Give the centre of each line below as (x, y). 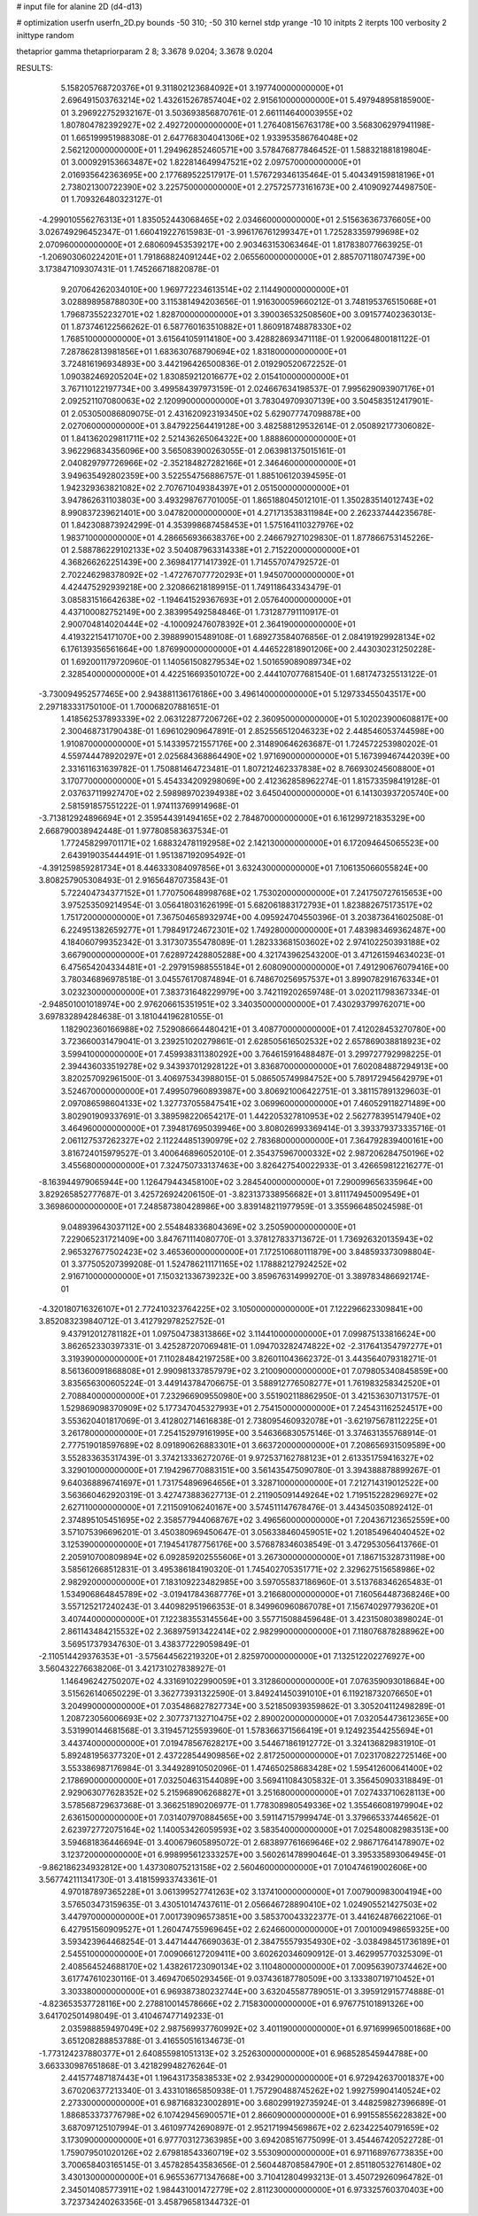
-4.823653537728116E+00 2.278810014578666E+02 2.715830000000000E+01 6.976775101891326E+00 (231, 2003)
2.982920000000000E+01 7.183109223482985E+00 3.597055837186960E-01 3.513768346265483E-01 (251, 1581)
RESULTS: (35, 67)
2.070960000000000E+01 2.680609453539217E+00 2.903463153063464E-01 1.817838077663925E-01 (231, 245)
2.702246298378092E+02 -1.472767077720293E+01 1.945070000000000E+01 (207, 574)
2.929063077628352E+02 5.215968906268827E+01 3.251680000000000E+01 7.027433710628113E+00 (253, 1793)
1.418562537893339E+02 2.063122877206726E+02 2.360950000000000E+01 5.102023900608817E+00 (254, 719)
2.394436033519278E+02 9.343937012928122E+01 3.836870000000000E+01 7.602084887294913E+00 (254, 1066)
